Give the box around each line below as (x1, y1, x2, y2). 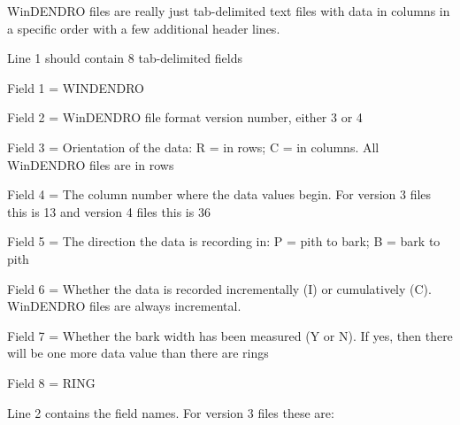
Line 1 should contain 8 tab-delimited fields (7, 49, 242, 67)
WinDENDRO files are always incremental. (7, 297, 241, 315)
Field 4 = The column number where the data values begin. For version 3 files (7, 185, 432, 204)
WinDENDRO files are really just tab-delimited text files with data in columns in (7, 2, 450, 19)
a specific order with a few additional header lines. (7, 19, 280, 37)
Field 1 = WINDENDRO (7, 78, 144, 97)
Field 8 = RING (7, 373, 96, 391)
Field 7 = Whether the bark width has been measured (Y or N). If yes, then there (7, 326, 453, 344)
